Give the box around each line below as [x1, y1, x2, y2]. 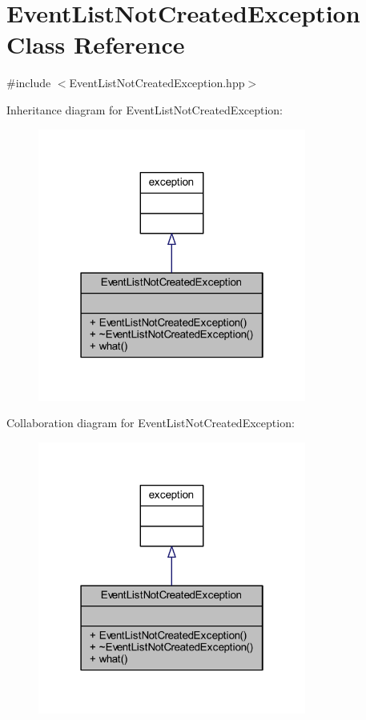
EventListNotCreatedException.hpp [69, 74, 245, 91]
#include [6, 74, 51, 91]
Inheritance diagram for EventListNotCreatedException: [6, 101, 284, 118]
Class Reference [6, 28, 185, 61]
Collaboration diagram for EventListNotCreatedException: [6, 414, 295, 431]
